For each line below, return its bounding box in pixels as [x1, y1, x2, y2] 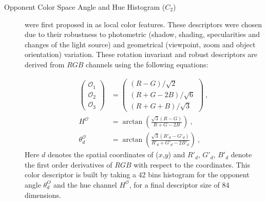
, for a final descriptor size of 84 [129, 179, 230, 190]
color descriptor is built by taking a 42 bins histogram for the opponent [25, 169, 250, 180]
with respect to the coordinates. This [134, 159, 250, 170]
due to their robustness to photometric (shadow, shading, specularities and [25, 29, 260, 40]
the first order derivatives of [25, 159, 112, 170]
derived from [25, 59, 65, 69]
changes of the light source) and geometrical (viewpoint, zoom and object [25, 39, 256, 49]
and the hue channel [53, 179, 117, 190]
